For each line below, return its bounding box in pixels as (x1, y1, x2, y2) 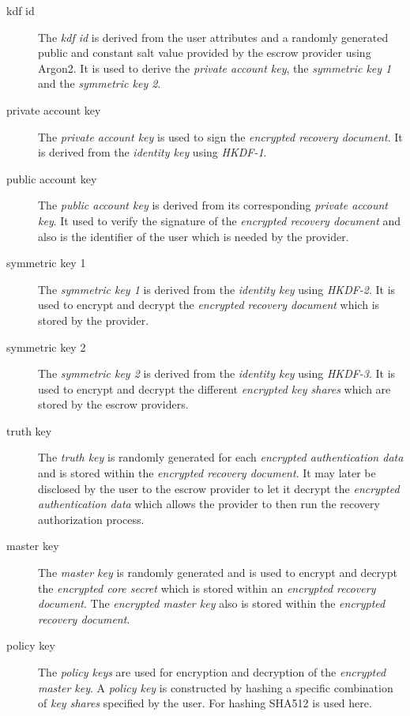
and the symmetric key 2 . (38, 75, 161, 92)
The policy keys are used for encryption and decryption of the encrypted (38, 664, 386, 680)
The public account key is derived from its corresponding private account (38, 197, 388, 213)
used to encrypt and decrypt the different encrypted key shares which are (38, 380, 391, 397)
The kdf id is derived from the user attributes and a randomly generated (38, 28, 389, 45)
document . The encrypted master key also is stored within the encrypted (38, 595, 386, 612)
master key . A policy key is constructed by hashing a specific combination (38, 679, 393, 695)
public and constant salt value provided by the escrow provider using (38, 44, 371, 61)
